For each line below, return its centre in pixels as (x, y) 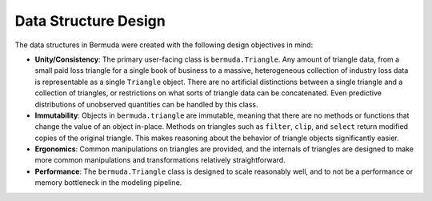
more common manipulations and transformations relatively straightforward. (160, 160)
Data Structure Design (90, 21)
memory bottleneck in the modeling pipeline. (108, 183)
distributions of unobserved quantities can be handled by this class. (146, 104)
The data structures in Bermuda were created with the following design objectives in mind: (164, 45)
